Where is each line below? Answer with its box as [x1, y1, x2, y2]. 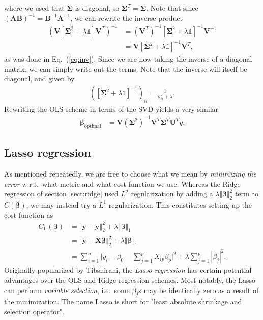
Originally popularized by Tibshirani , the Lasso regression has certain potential [4, 265, 252, 275]
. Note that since [146, 3, 198, 13]
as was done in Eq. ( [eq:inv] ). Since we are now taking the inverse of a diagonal [4, 53, 252, 64]
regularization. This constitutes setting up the [108, 199, 252, 210]
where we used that [4, 3, 65, 13]
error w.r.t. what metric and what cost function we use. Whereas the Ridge [4, 178, 241, 189]
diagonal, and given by [4, 73, 75, 84]
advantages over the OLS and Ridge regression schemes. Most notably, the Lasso [4, 274, 255, 285]
